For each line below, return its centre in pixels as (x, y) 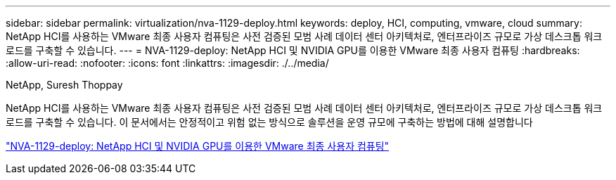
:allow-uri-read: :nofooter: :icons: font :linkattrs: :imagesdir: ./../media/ (167, 63)
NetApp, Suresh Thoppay (64, 85)
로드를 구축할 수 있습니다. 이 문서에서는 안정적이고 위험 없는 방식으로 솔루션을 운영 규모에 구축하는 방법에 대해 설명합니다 (269, 122)
